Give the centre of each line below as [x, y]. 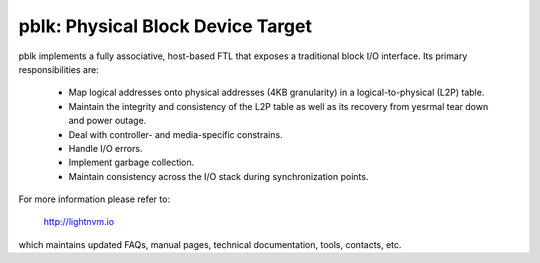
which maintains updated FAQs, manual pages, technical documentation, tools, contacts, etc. [210, 244]
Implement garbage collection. [131, 162]
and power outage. [107, 121]
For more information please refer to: [94, 199]
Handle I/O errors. [105, 148]
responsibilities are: [58, 69]
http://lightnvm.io [79, 222]
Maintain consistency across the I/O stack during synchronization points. [218, 176]
